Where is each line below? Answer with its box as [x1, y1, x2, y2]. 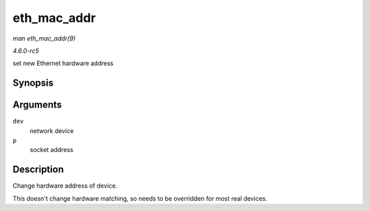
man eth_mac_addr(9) [12, 34, 76, 42]
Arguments [12, 99, 62, 111]
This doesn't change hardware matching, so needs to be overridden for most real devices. [12, 194, 268, 202]
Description [12, 164, 64, 175]
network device [29, 127, 74, 135]
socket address [29, 146, 73, 154]
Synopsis [12, 77, 54, 89]
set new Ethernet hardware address [12, 59, 114, 68]
